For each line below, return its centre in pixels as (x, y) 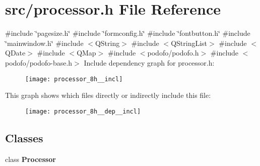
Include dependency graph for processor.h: (149, 62)
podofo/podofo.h (173, 53)
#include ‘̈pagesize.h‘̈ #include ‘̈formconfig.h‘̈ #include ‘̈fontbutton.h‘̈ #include (128, 33)
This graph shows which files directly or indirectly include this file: (108, 95)
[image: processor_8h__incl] (74, 79)
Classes (24, 137)
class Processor (30, 159)
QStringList (189, 43)
